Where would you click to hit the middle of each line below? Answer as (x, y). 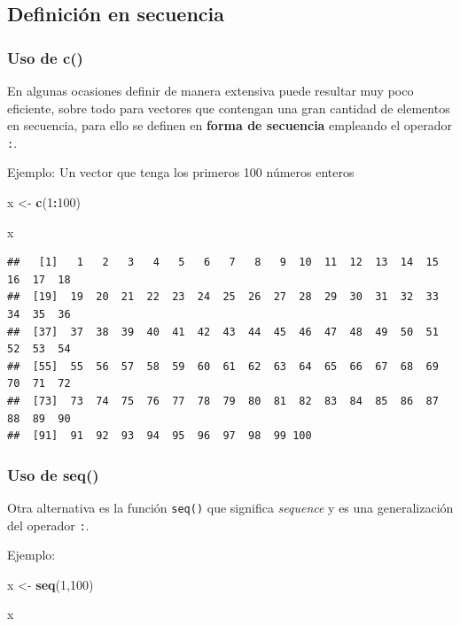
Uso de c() (45, 57)
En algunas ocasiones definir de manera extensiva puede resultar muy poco (211, 90)
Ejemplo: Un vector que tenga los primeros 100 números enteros (181, 172)
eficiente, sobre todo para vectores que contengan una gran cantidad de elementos (229, 108)
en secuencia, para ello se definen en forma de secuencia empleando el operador (230, 125)
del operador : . (48, 525)
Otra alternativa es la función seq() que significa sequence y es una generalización (230, 507)
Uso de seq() (53, 474)
